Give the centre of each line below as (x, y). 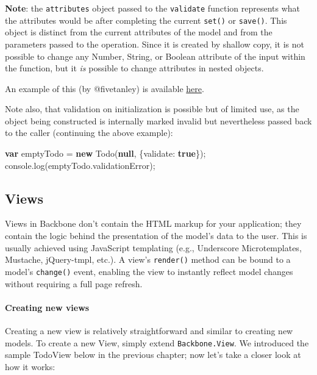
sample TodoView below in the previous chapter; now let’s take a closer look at (153, 355)
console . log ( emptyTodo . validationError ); (80, 165)
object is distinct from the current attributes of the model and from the (139, 32)
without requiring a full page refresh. (74, 283)
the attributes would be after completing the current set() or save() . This (146, 20)
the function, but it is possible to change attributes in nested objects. (134, 68)
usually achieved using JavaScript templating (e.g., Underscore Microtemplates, (153, 247)
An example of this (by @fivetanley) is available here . (105, 88)
